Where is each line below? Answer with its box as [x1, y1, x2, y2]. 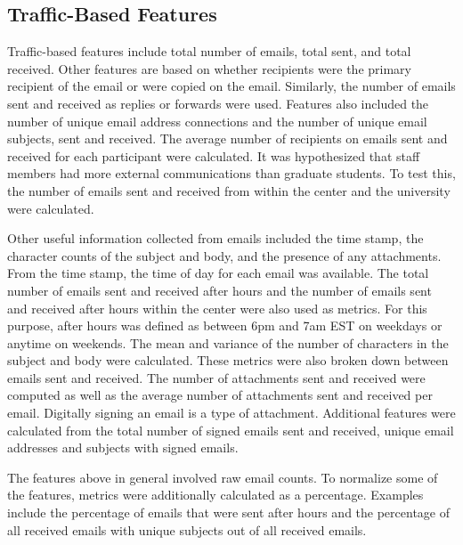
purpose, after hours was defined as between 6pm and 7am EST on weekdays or [7, 316, 443, 335]
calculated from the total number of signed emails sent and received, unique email [7, 420, 454, 439]
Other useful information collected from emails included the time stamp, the [7, 229, 424, 248]
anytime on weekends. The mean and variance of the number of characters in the [7, 333, 449, 352]
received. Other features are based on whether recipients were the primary [7, 59, 411, 77]
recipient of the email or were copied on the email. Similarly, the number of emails [7, 77, 456, 95]
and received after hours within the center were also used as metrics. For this [7, 298, 427, 317]
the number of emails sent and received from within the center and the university [7, 181, 451, 199]
